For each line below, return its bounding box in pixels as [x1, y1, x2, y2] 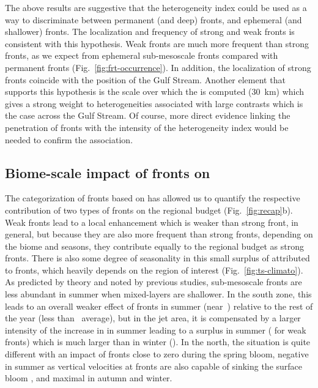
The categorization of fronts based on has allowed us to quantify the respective [5, 192, 300, 204]
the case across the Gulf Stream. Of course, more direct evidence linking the [5, 109, 290, 122]
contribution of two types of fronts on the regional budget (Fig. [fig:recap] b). [5, 203, 293, 216]
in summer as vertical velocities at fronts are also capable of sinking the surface [5, 359, 303, 372]
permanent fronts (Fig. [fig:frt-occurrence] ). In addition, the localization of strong [5, 61, 311, 73]
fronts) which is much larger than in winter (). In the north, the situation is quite [5, 335, 311, 348]
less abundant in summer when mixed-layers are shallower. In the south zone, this [5, 288, 312, 300]
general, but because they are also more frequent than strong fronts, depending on [5, 228, 313, 241]
